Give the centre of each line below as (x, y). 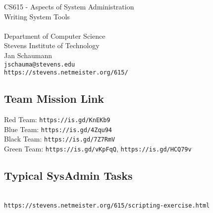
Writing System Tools (37, 16)
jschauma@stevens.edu (40, 64)
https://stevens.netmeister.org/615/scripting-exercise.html (107, 205)
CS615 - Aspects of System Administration (69, 6)
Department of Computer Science (55, 35)
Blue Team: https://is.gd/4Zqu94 (58, 129)
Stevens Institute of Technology (52, 45)
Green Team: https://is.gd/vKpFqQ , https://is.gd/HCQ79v (98, 149)
